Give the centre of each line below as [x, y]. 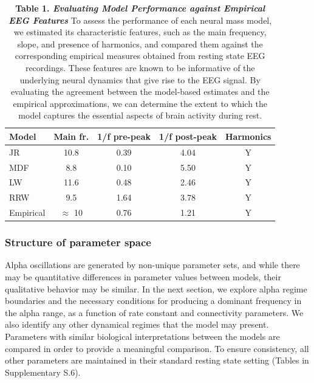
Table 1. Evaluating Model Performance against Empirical [140, 8]
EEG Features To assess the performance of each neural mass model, [140, 20]
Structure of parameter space [78, 242]
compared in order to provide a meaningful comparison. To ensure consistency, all [157, 348]
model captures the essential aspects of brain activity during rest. [140, 115]
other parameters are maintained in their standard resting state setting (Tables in [157, 360]
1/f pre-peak [124, 136]
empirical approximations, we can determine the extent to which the [140, 103]
